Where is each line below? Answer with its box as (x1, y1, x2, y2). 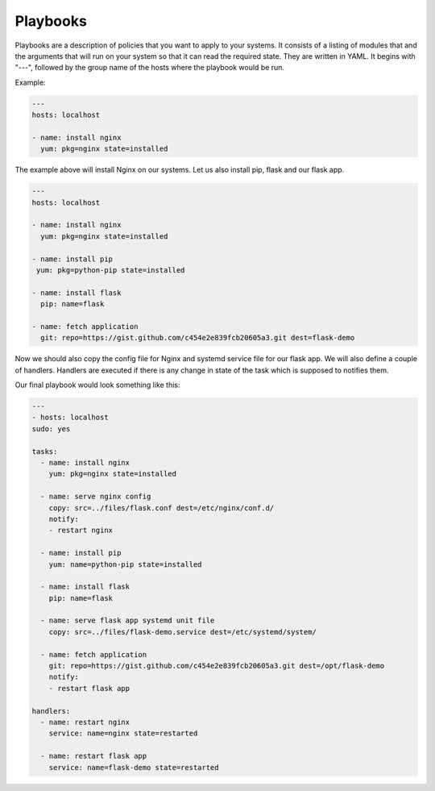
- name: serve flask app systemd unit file (40, 616, 215, 625)
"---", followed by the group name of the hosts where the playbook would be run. (14, 63, 285, 73)
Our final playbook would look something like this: (14, 380, 180, 390)
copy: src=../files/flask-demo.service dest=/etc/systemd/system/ (48, 627, 317, 636)
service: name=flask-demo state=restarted (48, 763, 219, 772)
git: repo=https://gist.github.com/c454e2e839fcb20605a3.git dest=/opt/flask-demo (48, 661, 385, 671)
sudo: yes (31, 424, 71, 433)
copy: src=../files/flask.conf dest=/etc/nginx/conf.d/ (48, 503, 275, 512)
